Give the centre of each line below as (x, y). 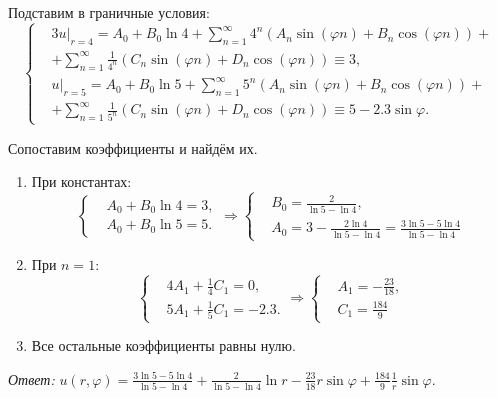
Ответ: (31, 378)
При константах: (81, 181)
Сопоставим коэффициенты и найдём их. (133, 147)
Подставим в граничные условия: (109, 12)
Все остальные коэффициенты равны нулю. (163, 345)
